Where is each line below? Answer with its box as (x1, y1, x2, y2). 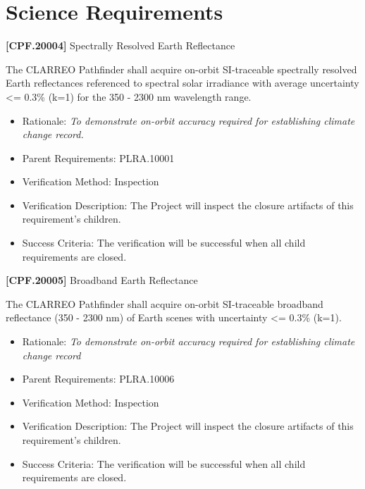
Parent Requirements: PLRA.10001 (22, 150, 175, 165)
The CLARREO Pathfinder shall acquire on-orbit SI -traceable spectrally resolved (6, 61, 357, 76)
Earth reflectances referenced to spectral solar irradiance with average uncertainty (6, 75, 359, 90)
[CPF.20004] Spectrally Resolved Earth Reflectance (6, 38, 235, 53)
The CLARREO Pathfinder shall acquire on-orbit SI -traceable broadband (6, 296, 323, 311)
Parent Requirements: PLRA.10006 (22, 371, 175, 386)
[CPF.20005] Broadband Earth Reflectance (6, 273, 198, 287)
